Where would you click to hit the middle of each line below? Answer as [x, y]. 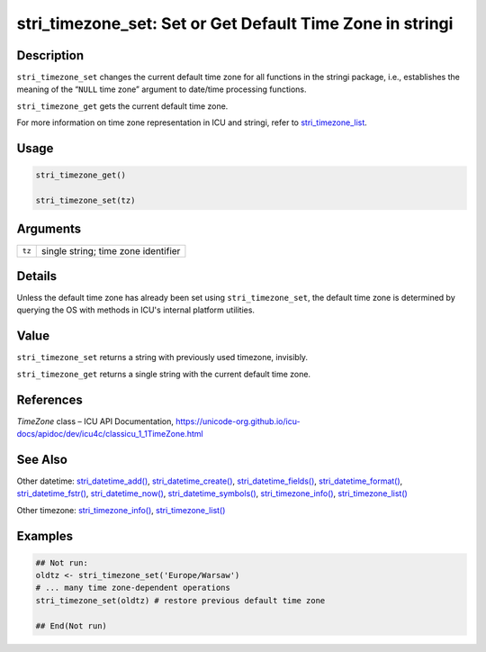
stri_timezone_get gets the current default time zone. [122, 106]
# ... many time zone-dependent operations [133, 588]
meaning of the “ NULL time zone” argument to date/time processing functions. [162, 89]
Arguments [49, 229]
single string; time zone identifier [111, 250]
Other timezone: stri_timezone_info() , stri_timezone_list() [121, 510]
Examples [45, 536]
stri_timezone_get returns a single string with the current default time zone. [163, 374]
